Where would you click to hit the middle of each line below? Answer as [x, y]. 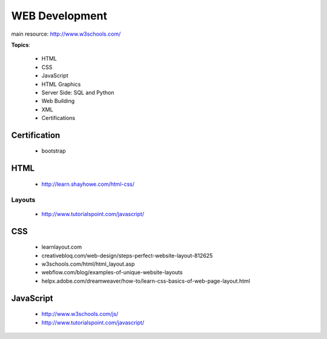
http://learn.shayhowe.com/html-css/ [88, 184]
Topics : [21, 45]
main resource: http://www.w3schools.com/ [66, 34]
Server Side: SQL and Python [78, 92]
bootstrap [54, 151]
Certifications [58, 118]
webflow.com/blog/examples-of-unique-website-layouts [112, 272]
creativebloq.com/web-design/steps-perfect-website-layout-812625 [127, 255]
